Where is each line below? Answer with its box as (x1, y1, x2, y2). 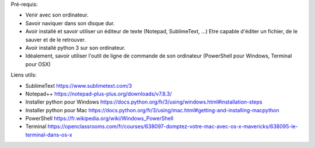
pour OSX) (25, 60, 51, 67)
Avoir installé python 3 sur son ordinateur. (25, 44, 125, 51)
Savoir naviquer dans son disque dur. (25, 19, 115, 26)
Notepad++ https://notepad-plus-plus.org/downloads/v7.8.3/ (25, 90, 172, 97)
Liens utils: (10, 71, 37, 78)
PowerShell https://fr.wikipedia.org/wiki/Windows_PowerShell (25, 115, 174, 122)
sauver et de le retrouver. (25, 36, 86, 43)
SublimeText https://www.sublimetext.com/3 (25, 82, 132, 89)
